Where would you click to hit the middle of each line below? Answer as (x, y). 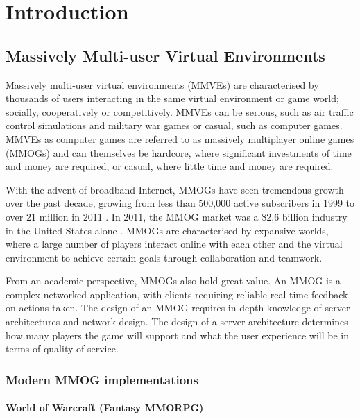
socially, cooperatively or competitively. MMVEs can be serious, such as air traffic (180, 111)
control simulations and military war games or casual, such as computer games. (174, 125)
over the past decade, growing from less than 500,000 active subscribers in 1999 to (180, 203)
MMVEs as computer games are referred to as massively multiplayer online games (180, 138)
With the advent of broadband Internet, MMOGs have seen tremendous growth (175, 189)
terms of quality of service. (62, 349)
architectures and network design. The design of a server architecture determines (177, 322)
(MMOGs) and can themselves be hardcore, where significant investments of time (179, 152)
